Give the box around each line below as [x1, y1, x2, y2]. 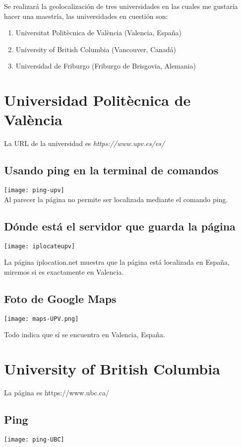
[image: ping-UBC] [4, 436, 64, 443]
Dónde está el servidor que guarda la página [4, 218, 236, 233]
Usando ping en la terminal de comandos [4, 162, 219, 178]
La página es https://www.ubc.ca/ [4, 387, 109, 397]
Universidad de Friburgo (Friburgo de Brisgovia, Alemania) [15, 61, 196, 71]
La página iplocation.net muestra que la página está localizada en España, [4, 257, 230, 267]
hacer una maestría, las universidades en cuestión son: [4, 10, 168, 21]
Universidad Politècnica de [4, 90, 191, 110]
